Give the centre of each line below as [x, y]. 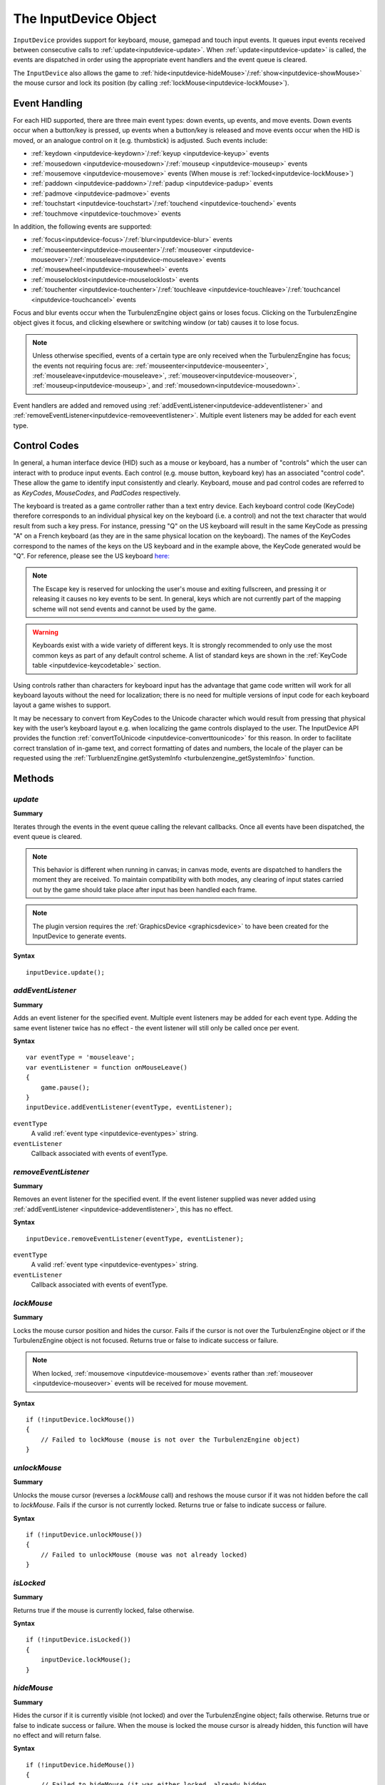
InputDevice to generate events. [79, 936]
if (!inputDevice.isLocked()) [79, 1640]
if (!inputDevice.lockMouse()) [81, 1420]
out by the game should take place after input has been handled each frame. [145, 890]
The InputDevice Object [85, 19]
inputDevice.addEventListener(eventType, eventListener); [129, 1107]
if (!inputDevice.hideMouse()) [81, 1765]
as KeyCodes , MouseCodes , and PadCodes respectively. [97, 493]
